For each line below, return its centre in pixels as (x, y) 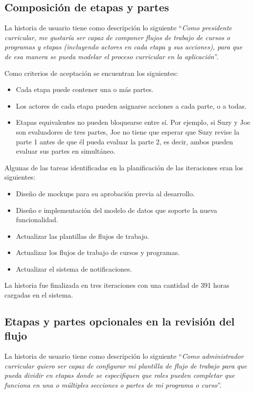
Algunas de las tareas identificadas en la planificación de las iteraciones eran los (124, 167)
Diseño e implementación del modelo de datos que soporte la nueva (116, 210)
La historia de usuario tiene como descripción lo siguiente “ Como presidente (118, 28)
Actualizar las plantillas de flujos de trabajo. (82, 236)
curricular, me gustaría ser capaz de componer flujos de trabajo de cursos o (117, 37)
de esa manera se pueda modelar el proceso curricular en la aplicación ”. (112, 56)
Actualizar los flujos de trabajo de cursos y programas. (98, 252)
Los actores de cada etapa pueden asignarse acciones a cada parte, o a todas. (131, 105)
